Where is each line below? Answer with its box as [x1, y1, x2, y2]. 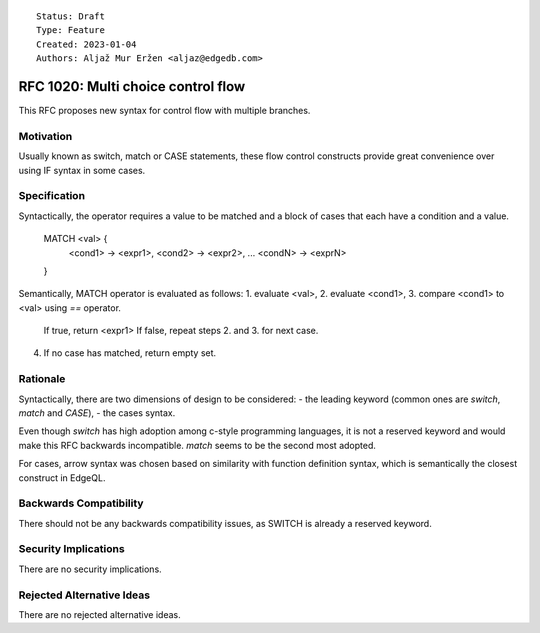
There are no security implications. [18, 563, 162, 575]
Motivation [18, 129, 73, 143]
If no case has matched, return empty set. [43, 347, 217, 359]
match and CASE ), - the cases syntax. [18, 407, 176, 419]
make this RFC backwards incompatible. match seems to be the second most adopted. [18, 439, 377, 451]
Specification [18, 189, 85, 203]
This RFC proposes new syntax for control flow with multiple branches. [18, 105, 311, 117]
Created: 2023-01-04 [36, 38, 137, 50]
